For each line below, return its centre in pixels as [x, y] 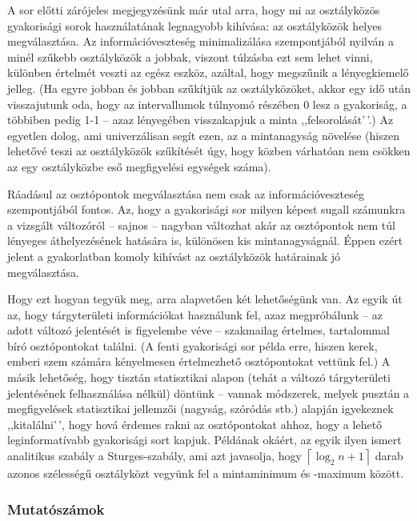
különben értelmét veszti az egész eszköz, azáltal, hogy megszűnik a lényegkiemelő [208, 72]
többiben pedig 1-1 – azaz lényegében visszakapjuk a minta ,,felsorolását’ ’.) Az [200, 120]
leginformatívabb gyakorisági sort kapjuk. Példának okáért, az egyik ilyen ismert [204, 440]
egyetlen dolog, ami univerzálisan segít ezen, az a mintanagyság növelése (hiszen [203, 135]
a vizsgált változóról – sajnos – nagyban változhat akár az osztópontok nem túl [201, 224]
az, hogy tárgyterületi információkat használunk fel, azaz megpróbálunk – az [195, 314]
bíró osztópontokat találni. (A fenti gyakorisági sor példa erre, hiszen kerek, [192, 345]
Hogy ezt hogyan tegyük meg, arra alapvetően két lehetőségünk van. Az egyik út [205, 299]
